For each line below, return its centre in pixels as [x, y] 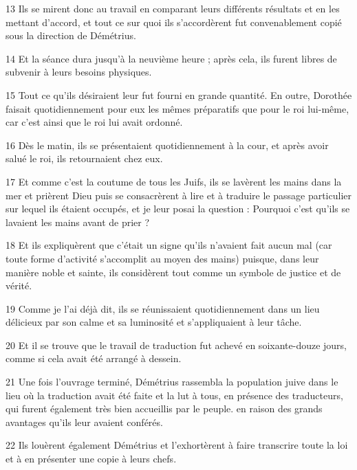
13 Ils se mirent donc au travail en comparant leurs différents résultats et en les [173, 8]
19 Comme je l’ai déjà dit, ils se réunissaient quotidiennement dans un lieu [163, 308]
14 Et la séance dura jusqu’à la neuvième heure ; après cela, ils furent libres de [171, 58]
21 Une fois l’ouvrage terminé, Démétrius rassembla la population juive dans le [172, 382]
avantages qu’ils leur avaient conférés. [84, 422]
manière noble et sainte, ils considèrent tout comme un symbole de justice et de [173, 272]
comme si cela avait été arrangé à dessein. [94, 358]
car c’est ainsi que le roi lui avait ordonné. [94, 122]
